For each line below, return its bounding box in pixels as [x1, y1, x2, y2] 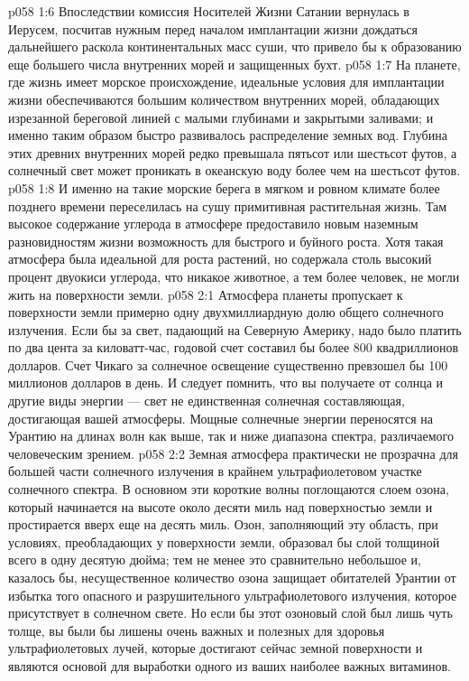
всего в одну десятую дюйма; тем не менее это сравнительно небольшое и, [8, 550, 421, 569]
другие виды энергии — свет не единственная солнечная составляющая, [8, 391, 405, 410]
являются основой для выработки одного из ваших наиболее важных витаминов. [8, 656, 451, 675]
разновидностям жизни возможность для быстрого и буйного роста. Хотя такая [8, 231, 444, 250]
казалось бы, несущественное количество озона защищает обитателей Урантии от [8, 568, 456, 586]
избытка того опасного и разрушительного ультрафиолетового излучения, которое [8, 585, 457, 604]
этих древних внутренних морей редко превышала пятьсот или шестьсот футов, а [8, 143, 457, 162]
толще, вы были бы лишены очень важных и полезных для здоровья [8, 620, 385, 639]
